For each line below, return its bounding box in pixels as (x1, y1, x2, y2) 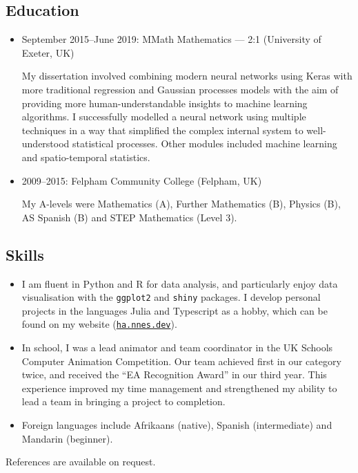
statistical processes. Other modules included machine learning (72, 136, 337, 151)
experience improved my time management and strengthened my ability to (21, 380, 337, 395)
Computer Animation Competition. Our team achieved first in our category (21, 353, 341, 368)
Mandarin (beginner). (21, 431, 113, 445)
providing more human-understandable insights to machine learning (21, 95, 308, 110)
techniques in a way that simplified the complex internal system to (21, 122, 304, 137)
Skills (6, 243, 44, 265)
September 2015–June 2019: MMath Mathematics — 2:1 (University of (21, 32, 321, 46)
